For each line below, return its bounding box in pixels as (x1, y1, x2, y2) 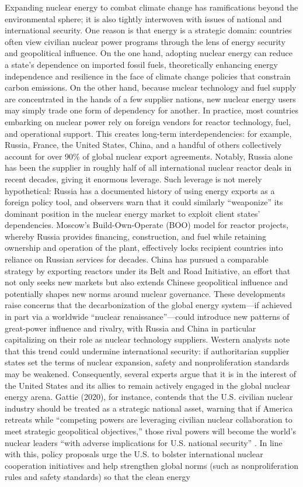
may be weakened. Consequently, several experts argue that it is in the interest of (5, 368, 297, 379)
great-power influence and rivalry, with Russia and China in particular (5, 322, 256, 334)
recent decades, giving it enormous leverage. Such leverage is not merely (5, 172, 262, 185)
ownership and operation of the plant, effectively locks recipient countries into (5, 241, 283, 254)
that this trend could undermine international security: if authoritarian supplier (5, 344, 290, 357)
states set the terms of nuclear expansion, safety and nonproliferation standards (5, 356, 290, 368)
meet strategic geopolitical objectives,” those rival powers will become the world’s (5, 424, 297, 437)
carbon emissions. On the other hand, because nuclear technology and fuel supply (5, 81, 297, 94)
